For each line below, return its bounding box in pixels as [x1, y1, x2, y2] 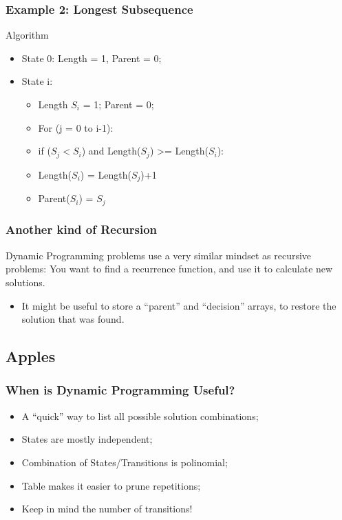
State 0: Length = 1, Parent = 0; [21, 50, 162, 65]
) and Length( [81, 143, 141, 158]
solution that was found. [21, 312, 125, 326]
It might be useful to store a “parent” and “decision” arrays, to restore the [21, 298, 336, 312]
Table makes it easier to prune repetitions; [21, 478, 201, 492]
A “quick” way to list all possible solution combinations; [21, 408, 259, 423]
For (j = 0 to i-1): [38, 120, 114, 134]
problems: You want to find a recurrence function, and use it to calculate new [6, 261, 333, 276]
